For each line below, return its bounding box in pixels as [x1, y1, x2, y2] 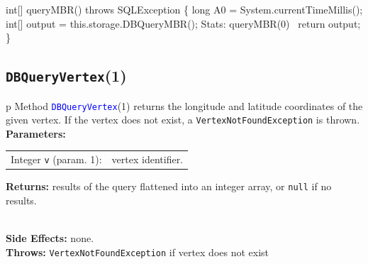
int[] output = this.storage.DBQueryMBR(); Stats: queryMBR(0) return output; [6, 16, 361, 31]
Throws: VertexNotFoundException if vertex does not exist [6, 244, 269, 259]
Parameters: [6, 126, 66, 141]
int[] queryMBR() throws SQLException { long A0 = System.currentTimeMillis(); [6, 2, 363, 16]
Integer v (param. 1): [11, 152, 102, 167]
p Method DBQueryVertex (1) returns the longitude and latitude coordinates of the [6, 98, 363, 113]
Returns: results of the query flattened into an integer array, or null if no [6, 179, 332, 194]
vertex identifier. [111, 152, 184, 167]
